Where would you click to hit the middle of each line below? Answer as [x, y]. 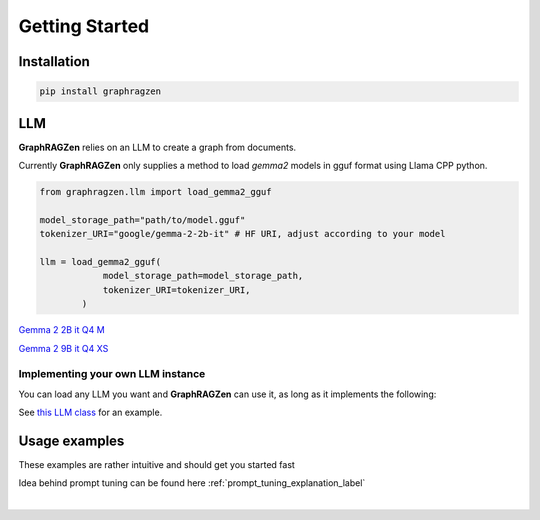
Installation [54, 61]
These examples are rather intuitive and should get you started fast [156, 464]
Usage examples [71, 440]
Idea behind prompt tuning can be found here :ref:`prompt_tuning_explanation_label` [192, 483]
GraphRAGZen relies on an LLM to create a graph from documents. [157, 147]
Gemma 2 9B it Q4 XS [63, 348]
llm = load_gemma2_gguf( [100, 261]
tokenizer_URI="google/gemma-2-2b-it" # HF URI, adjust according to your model [242, 234]
